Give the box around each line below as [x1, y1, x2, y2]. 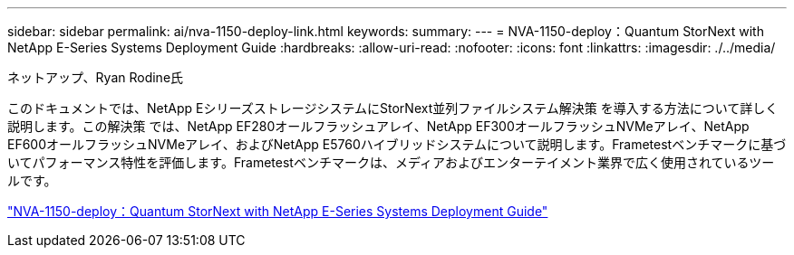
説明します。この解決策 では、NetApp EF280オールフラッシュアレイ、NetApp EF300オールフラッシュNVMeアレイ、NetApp [7, 118, 750, 134]
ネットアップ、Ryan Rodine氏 [7, 70, 184, 85]
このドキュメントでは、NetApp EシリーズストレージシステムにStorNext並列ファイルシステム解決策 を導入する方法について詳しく [7, 100, 779, 116]
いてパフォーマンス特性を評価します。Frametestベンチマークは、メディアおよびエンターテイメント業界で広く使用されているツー [7, 155, 775, 170]
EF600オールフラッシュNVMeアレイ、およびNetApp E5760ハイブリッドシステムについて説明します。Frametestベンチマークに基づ [7, 137, 787, 152]
